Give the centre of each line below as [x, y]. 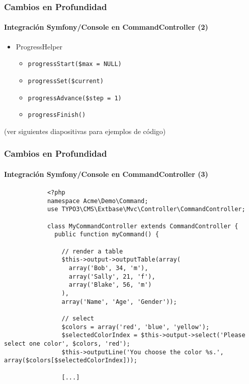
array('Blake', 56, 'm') [110, 285]
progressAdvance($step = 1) [75, 98]
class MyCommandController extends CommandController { [143, 226]
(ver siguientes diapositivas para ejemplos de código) [85, 131]
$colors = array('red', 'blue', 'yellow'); [136, 327]
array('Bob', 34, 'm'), [108, 268]
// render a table [92, 251]
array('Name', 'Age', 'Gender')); [119, 302]
